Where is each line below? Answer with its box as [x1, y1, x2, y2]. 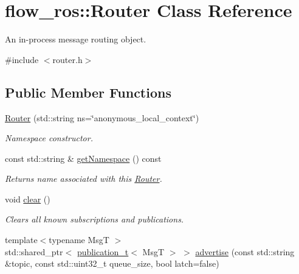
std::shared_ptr [5, 245, 63, 258]
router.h [52, 53, 83, 65]
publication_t [77, 245, 129, 258]
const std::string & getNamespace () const [5, 152, 162, 164]
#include [5, 53, 39, 65]
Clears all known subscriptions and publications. [5, 213, 184, 226]
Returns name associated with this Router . [5, 172, 162, 185]
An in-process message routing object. [5, 33, 146, 45]
